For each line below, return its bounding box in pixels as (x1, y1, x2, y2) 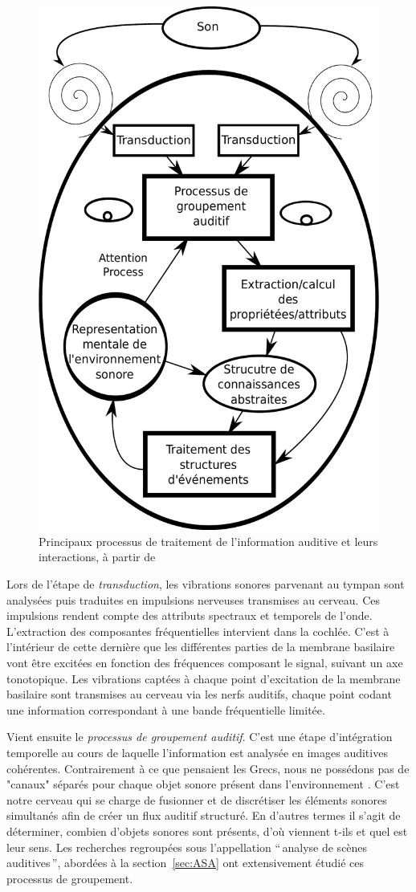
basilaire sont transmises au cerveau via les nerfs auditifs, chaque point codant (6, 686, 392, 703)
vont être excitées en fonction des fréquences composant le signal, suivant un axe (6, 654, 403, 670)
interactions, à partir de (39, 548, 156, 565)
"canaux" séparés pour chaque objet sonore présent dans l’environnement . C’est (6, 776, 400, 792)
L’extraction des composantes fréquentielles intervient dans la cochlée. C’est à (6, 622, 389, 639)
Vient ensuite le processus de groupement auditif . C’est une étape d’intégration (6, 728, 393, 745)
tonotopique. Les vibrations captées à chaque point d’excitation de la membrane (6, 670, 401, 686)
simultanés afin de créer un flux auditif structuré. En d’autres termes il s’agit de (6, 807, 401, 824)
